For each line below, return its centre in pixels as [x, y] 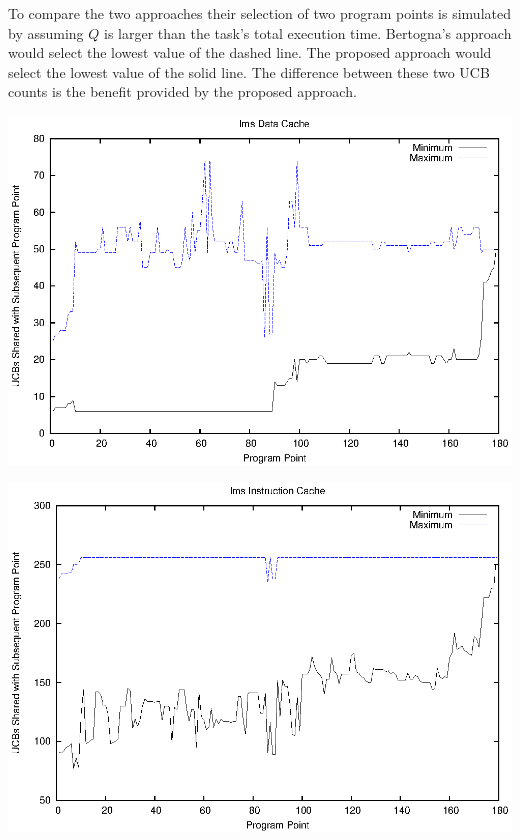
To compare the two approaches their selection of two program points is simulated [259, 13]
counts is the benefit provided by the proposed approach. [182, 91]
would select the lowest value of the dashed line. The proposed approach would [250, 52]
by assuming [46, 32]
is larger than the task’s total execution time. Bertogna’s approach [308, 32]
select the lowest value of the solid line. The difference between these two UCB [249, 71]
